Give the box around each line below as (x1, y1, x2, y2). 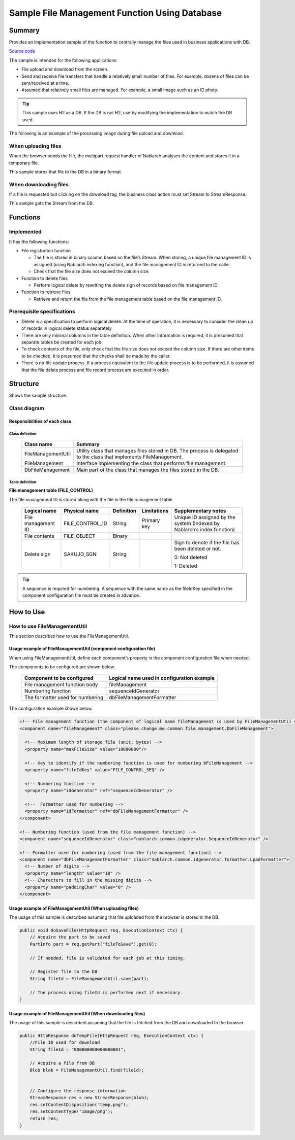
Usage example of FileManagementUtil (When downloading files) (9, 1010, 145, 1016)
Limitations (142, 508, 169, 515)
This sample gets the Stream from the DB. (9, 200, 94, 207)
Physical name (63, 508, 99, 515)
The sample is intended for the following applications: (9, 57, 118, 63)
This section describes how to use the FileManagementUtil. (9, 633, 130, 639)
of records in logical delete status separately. (21, 325, 113, 331)
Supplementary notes (174, 508, 226, 515)
